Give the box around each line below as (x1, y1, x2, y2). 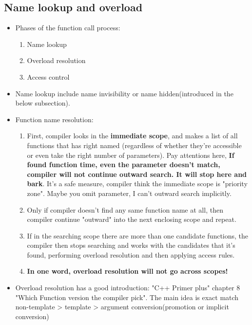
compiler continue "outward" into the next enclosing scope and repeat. (27, 214, 236, 224)
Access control (27, 71, 70, 82)
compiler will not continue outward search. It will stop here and (27, 169, 247, 179)
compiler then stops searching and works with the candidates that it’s (27, 240, 235, 250)
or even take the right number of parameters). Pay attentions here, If (27, 150, 234, 160)
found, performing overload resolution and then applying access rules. (27, 249, 235, 260)
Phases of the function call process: (15, 22, 120, 33)
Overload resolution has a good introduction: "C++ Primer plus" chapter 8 (15, 282, 240, 293)
